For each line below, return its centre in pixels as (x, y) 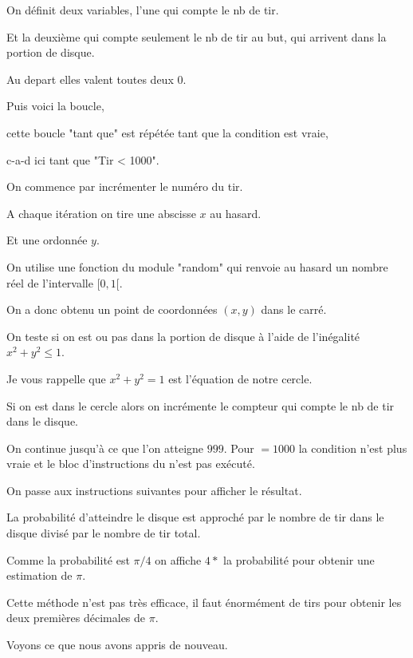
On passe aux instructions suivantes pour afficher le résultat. (154, 490)
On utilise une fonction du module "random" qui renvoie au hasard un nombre (197, 266)
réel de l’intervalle (50, 282)
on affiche (178, 559)
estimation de (39, 575)
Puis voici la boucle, (55, 106)
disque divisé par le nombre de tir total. (104, 533)
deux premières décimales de (76, 618)
